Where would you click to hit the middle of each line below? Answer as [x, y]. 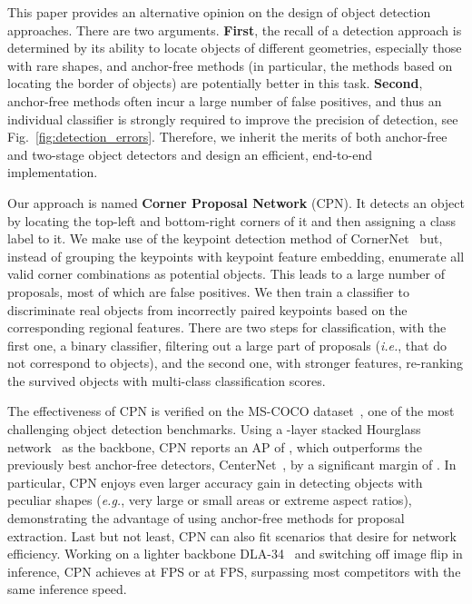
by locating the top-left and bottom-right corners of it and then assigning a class [232, 220]
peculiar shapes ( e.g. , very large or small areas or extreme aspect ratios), [210, 500]
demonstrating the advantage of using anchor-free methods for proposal [206, 518]
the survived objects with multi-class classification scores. [167, 380]
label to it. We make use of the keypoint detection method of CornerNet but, [225, 238]
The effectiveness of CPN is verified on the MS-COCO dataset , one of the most [231, 411]
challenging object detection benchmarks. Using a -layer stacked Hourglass [214, 429]
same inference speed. [67, 589]
